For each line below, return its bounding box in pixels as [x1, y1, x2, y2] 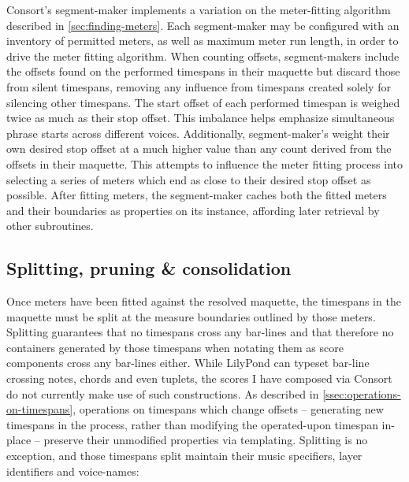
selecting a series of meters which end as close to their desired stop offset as [6, 171, 371, 187]
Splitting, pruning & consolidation [6, 256, 292, 280]
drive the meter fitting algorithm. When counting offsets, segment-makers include [6, 47, 400, 64]
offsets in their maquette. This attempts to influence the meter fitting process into [6, 155, 403, 172]
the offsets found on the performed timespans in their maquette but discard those [6, 63, 400, 80]
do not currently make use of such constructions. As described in [6, 385, 319, 402]
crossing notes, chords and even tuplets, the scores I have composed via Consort [6, 370, 392, 387]
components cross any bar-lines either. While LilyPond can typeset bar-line [6, 354, 370, 371]
